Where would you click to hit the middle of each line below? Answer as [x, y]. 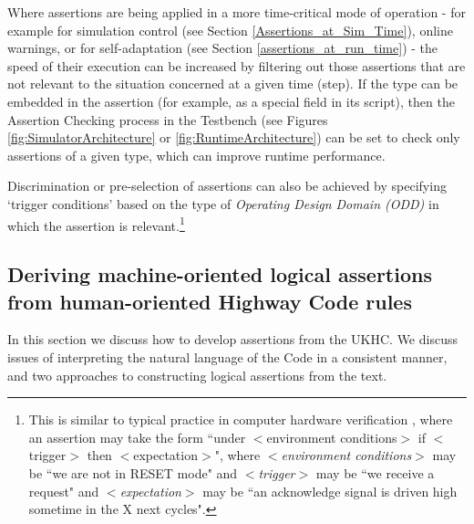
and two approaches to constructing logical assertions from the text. [197, 375]
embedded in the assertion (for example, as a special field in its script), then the [231, 101]
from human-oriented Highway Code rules [210, 301]
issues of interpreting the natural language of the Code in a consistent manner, [227, 356]
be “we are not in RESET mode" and [133, 472]
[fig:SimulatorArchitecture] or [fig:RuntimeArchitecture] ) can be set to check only [234, 137]
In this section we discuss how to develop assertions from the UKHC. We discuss [232, 339]
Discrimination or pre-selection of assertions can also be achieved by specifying [227, 186]
